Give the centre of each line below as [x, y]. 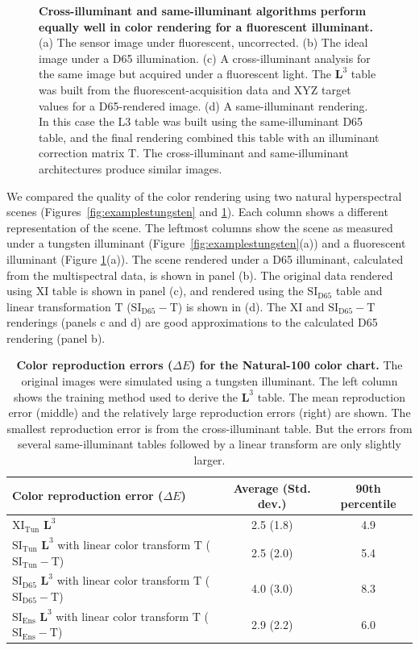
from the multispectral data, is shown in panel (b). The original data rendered [200, 275]
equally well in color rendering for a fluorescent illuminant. [206, 26]
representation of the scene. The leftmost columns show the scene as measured [200, 227]
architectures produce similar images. [131, 168]
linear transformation [59, 306]
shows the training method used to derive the [126, 396]
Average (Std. [272, 487]
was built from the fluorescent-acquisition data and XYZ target [195, 89]
